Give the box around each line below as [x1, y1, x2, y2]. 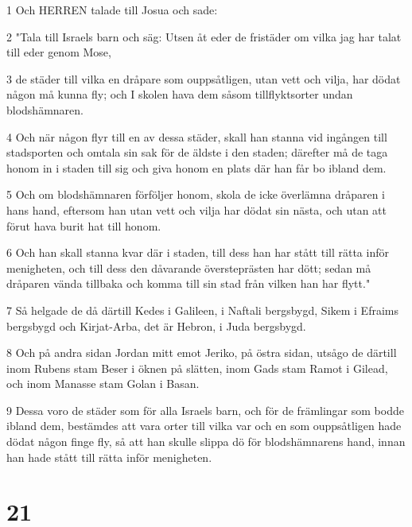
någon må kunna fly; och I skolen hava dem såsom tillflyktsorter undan [6, 86, 353, 103]
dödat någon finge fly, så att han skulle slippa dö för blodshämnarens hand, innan [6, 433, 406, 450]
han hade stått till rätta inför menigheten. [6, 448, 212, 465]
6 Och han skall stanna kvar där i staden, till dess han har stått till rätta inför [6, 244, 389, 261]
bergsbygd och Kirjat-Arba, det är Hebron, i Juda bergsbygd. [6, 317, 306, 334]
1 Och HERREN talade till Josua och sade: [6, 2, 218, 17]
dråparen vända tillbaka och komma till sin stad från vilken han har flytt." [6, 275, 371, 292]
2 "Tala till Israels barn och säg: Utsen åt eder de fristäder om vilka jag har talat [6, 28, 402, 45]
